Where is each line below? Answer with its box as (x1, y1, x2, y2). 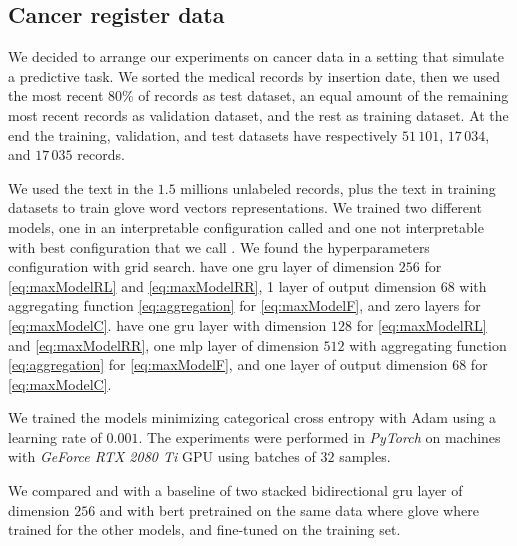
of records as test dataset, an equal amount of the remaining (138, 85, 509, 106)
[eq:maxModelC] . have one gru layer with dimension (8, 314, 327, 335)
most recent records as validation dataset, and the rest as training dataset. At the (8, 104, 509, 125)
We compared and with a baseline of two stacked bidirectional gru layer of (8, 480, 463, 501)
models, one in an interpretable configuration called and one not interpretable (8, 216, 484, 237)
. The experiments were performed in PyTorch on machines (138, 426, 501, 447)
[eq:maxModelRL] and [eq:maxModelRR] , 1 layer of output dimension (8, 275, 436, 296)
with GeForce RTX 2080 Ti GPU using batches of (8, 446, 316, 467)
